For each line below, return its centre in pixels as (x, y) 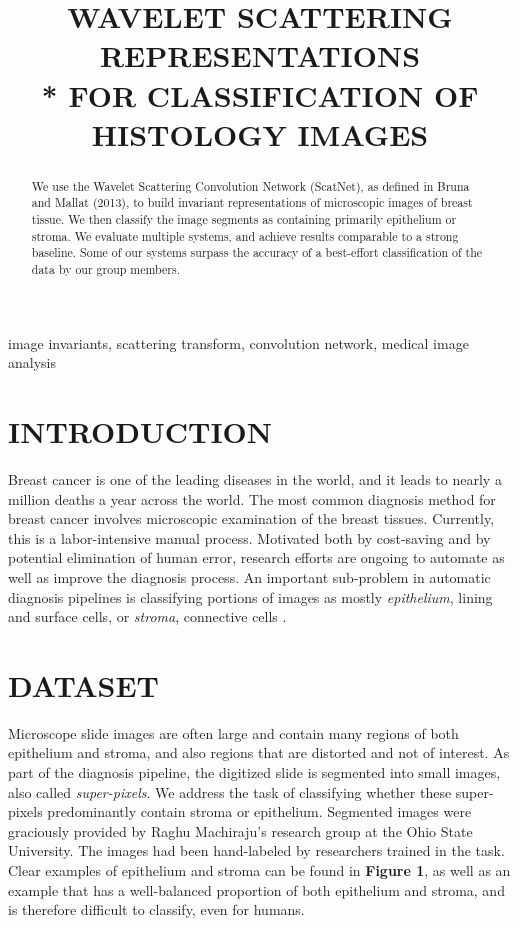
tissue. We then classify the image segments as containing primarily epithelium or (244, 219)
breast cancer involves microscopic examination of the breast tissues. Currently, (251, 518)
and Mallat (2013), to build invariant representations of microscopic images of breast (252, 202)
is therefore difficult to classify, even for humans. (156, 909)
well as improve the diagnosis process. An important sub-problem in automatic (249, 576)
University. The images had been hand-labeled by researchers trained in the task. (256, 850)
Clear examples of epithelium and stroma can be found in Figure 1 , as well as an (259, 870)
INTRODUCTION (140, 431)
